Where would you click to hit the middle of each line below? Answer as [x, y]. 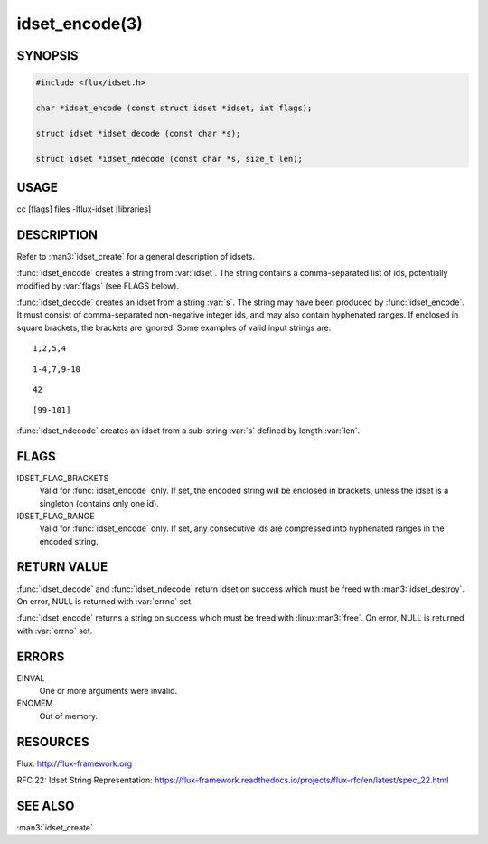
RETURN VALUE [62, 567]
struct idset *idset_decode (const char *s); [138, 133]
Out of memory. [69, 716]
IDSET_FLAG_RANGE [56, 516]
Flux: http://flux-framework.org [75, 763]
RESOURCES [53, 742]
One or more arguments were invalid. [108, 691]
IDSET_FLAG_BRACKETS [63, 478]
